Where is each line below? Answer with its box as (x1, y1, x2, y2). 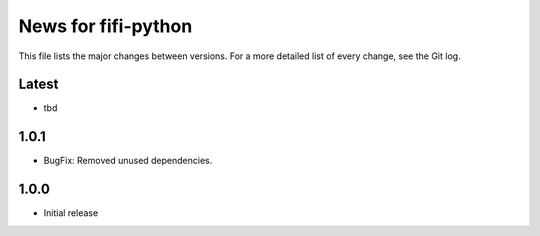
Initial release (43, 207, 99, 219)
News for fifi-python (18, 15, 193, 37)
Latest (18, 76, 59, 93)
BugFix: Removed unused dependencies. (43, 155, 213, 167)
